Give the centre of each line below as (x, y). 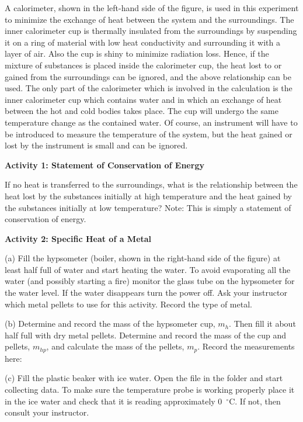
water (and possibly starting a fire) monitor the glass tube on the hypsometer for (150, 281)
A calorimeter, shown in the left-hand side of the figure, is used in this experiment (152, 8)
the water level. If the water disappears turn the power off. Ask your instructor (146, 293)
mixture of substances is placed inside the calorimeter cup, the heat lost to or (143, 65)
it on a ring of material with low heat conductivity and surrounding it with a (143, 42)
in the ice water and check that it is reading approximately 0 (114, 401)
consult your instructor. (47, 412)
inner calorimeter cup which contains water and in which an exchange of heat (143, 99)
